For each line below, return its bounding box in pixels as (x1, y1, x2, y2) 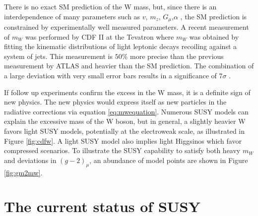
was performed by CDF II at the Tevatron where (25, 31, 174, 42)
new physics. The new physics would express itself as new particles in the (4, 97, 227, 107)
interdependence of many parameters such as (4, 11, 140, 21)
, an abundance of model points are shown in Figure (89, 155, 248, 165)
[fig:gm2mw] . (4, 167, 43, 177)
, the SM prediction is (180, 11, 247, 21)
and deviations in (4, 155, 57, 165)
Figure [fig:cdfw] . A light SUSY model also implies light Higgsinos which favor (4, 135, 242, 146)
